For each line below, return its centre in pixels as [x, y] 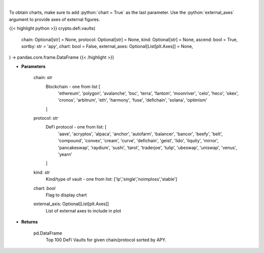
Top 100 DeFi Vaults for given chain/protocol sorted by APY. [106, 240]
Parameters [33, 66]
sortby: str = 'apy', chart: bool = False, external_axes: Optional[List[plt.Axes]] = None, [107, 46]
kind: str [42, 172]
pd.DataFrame [48, 233]
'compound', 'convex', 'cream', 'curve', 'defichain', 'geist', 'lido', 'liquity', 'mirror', [138, 141]
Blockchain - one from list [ [73, 86]
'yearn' [65, 154]
